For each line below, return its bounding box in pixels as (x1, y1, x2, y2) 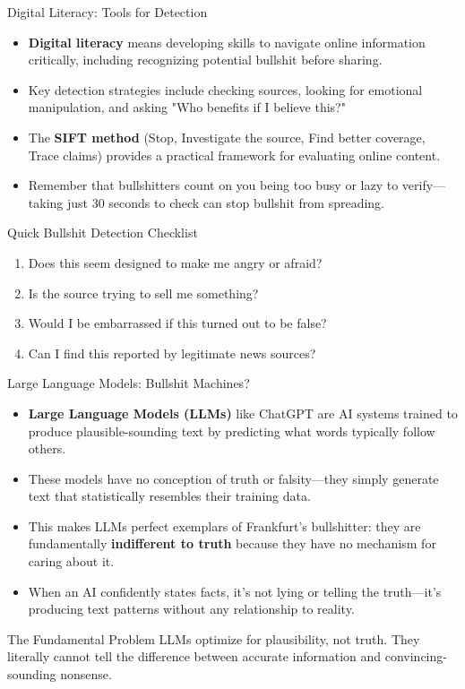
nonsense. (60, 665, 112, 684)
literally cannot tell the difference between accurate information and (7, 647, 382, 666)
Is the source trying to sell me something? (28, 283, 259, 302)
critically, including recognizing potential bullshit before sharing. (28, 50, 383, 69)
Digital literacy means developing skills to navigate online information (28, 32, 426, 51)
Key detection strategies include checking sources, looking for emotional (28, 80, 423, 99)
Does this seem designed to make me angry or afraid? (28, 253, 323, 271)
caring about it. (28, 552, 115, 571)
